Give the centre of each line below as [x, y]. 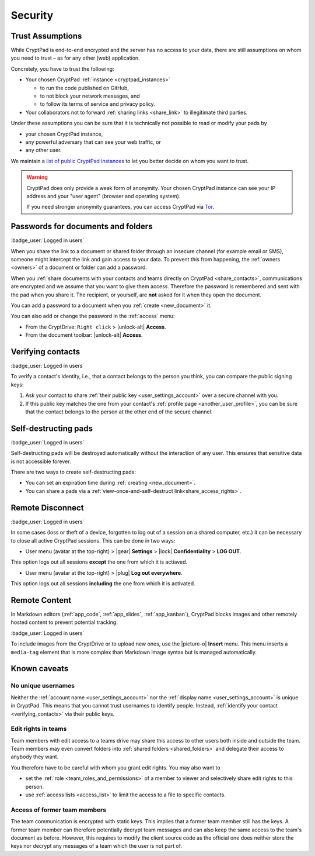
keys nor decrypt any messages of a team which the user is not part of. [97, 846]
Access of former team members [59, 810]
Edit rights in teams [39, 729]
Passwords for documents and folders [82, 227]
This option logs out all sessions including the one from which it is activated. [103, 584]
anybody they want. [35, 757]
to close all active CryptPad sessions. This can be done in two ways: [93, 540]
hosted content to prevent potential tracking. [64, 622]
